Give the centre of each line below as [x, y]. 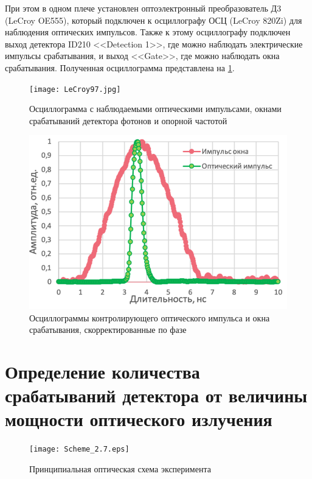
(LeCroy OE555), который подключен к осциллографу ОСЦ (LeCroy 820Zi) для [154, 20]
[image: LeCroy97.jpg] [75, 89]
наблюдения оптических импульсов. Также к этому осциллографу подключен [148, 32]
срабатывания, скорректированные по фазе [108, 330]
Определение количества [102, 371]
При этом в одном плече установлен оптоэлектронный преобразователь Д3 [143, 8]
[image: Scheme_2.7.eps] [79, 449]
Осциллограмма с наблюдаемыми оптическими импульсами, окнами [155, 109]
